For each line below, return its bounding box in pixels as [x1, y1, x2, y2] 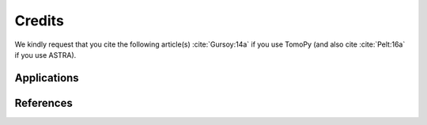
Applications [14, 71, 79, 85]
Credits [14, 12, 65, 29]
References [14, 96, 73, 110]
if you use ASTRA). [14, 50, 77, 59]
